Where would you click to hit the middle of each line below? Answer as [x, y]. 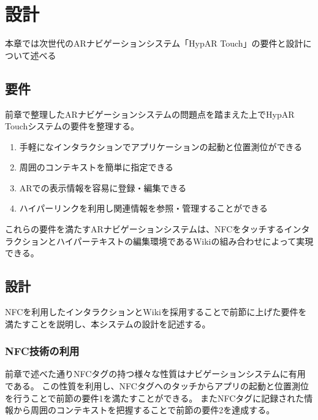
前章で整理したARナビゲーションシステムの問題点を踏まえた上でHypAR [150, 114]
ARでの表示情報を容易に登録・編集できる [103, 187]
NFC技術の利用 [42, 351]
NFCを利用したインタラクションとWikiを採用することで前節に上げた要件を [156, 312]
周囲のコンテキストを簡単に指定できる [97, 167]
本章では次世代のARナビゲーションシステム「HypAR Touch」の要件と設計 [154, 43]
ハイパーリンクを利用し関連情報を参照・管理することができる [143, 208]
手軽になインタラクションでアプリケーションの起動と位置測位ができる [161, 146]
